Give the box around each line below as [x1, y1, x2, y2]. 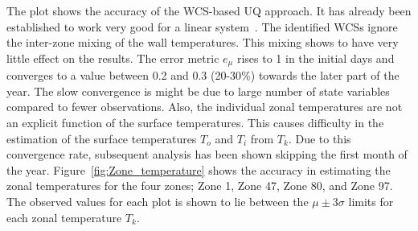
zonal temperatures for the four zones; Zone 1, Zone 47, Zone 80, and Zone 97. [6, 177, 393, 194]
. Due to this [288, 130, 351, 146]
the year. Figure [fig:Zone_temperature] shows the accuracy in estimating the [6, 161, 391, 178]
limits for [348, 192, 394, 209]
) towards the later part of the [250, 67, 400, 84]
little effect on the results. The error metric [6, 49, 219, 66]
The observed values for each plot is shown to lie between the [6, 192, 309, 209]
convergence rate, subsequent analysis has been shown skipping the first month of [6, 146, 408, 163]
